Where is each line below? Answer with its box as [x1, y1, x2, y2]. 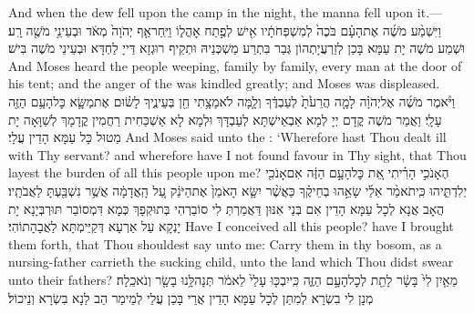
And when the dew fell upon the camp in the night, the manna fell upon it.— [8, 3, 443, 21]
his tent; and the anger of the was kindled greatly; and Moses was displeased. [8, 74, 440, 93]
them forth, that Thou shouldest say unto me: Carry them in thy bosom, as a [8, 234, 442, 253]
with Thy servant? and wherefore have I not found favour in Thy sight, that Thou [8, 145, 467, 164]
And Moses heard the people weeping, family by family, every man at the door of [8, 56, 462, 75]
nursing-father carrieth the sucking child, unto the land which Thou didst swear [8, 252, 454, 271]
